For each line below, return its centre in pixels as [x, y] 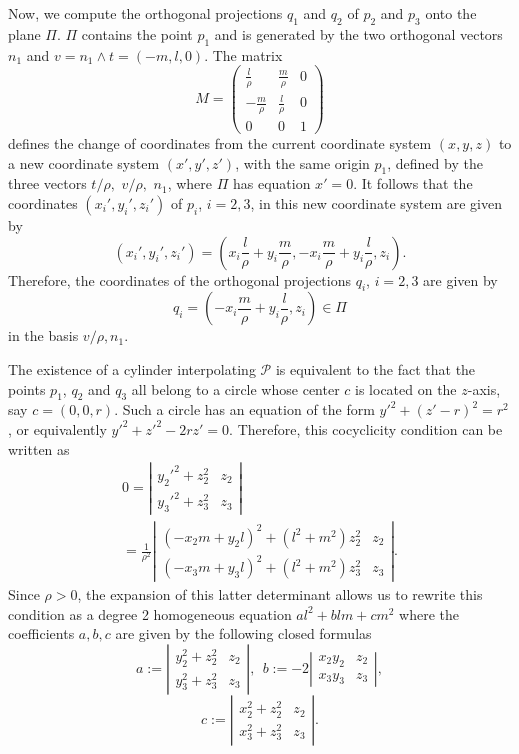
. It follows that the [413, 183]
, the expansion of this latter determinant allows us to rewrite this [280, 594]
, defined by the [435, 162]
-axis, [484, 388]
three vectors [47, 183]
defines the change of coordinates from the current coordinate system [220, 143]
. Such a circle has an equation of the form [244, 409]
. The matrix [243, 54]
